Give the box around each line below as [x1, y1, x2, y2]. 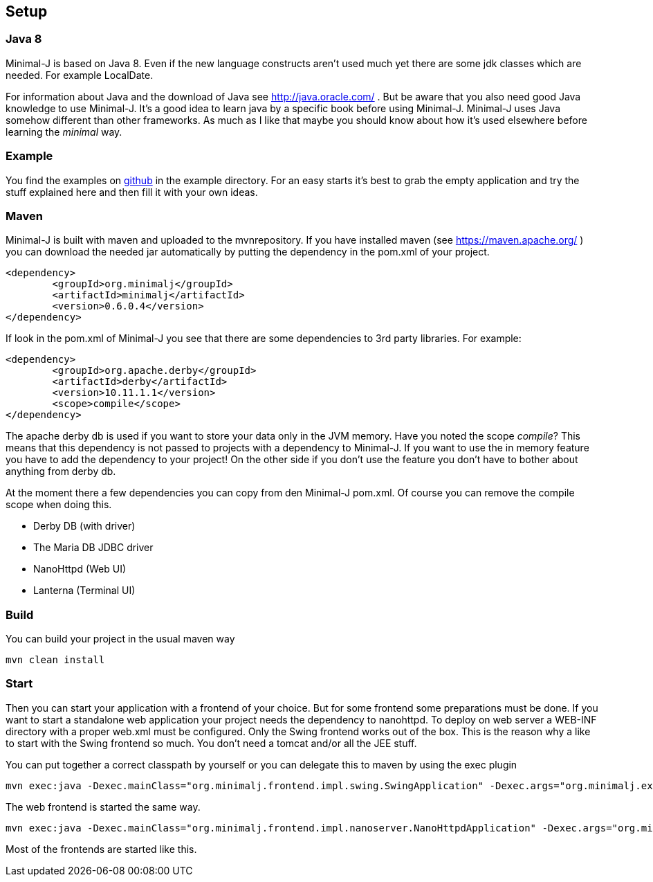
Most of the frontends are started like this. [6, 843, 197, 855]
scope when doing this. [6, 498, 112, 511]
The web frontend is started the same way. [6, 800, 201, 813]
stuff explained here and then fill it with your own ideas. [6, 186, 258, 198]
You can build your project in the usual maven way [6, 633, 235, 645]
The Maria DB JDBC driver [33, 541, 154, 554]
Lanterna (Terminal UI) [33, 584, 136, 597]
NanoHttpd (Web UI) [33, 563, 127, 575]
